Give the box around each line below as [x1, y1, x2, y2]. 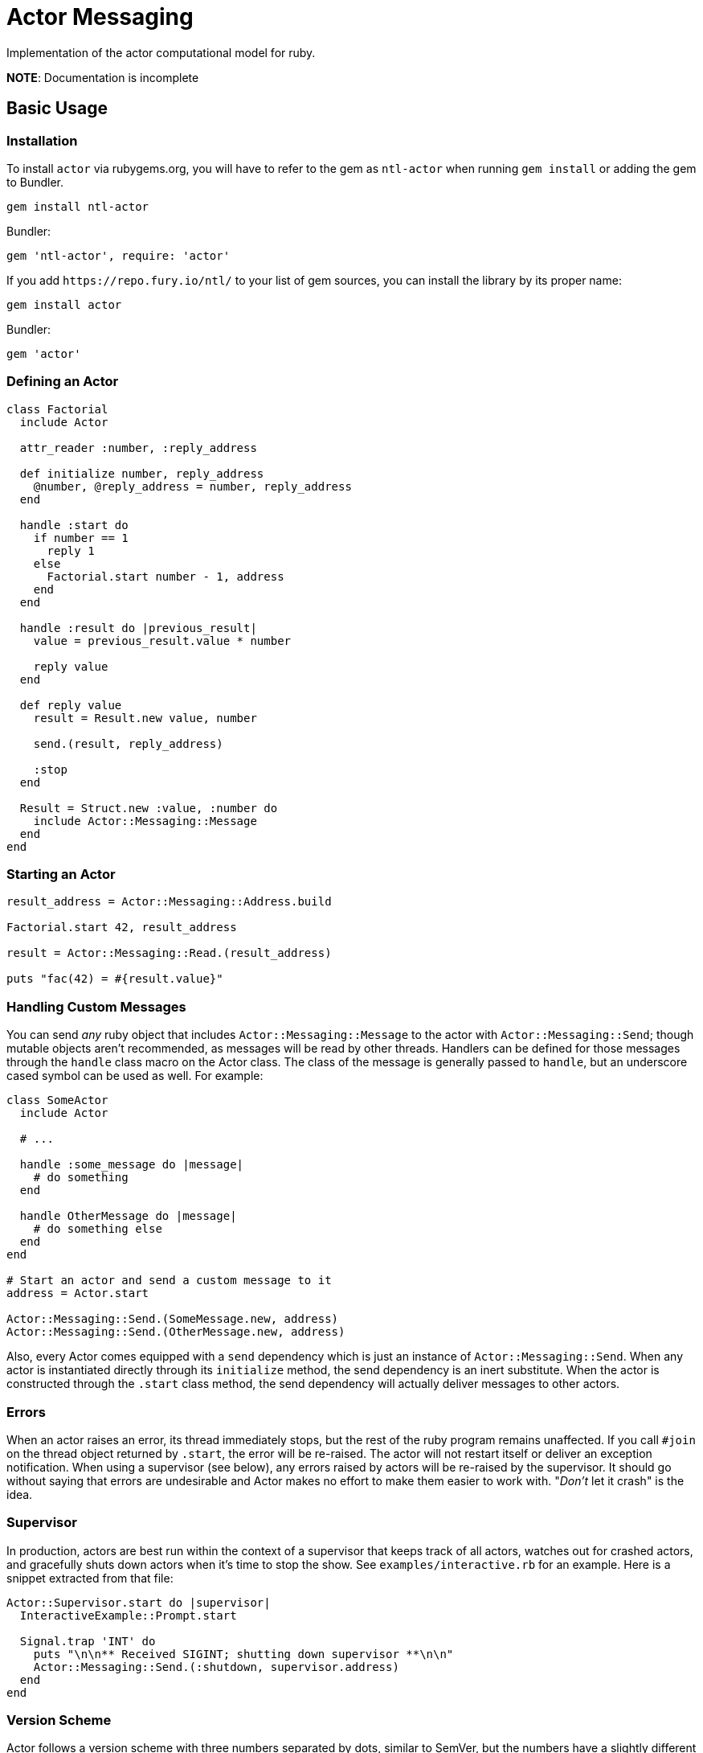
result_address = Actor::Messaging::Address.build [6, 895, 332, 909]
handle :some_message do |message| [19, 1158, 244, 1172]
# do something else [33, 1222, 162, 1236]
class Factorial [6, 402, 108, 416]
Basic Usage [6, 98, 108, 119]
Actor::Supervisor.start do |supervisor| [6, 1595, 271, 1609]
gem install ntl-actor [6, 199, 149, 213]
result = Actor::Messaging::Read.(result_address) [6, 946, 332, 960]
